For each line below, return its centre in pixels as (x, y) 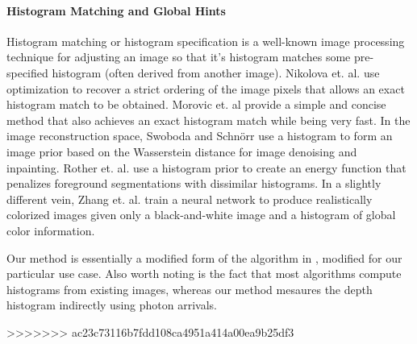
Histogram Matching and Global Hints (116, 10)
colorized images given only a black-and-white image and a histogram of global (201, 215)
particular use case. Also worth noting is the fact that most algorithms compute (204, 274)
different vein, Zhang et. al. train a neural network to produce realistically (190, 199)
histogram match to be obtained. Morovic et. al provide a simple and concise (196, 104)
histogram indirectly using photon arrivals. (112, 305)
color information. (51, 230)
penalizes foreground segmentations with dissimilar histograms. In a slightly (194, 183)
